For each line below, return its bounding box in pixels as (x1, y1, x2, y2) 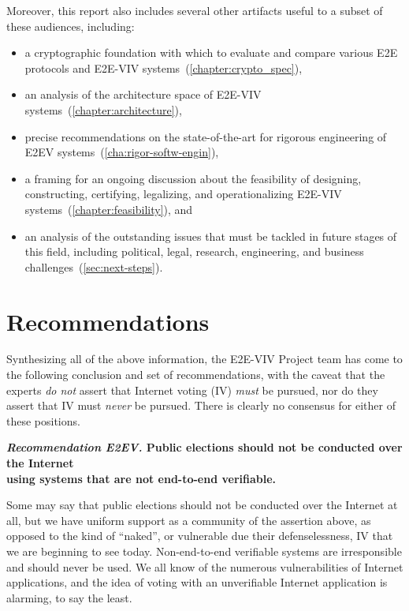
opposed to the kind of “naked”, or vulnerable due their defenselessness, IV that (6, 527, 393, 544)
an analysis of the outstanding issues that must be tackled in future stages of (24, 227, 397, 244)
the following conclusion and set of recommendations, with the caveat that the (6, 366, 385, 383)
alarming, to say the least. (6, 589, 132, 605)
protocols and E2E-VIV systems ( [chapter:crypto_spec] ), (24, 59, 303, 76)
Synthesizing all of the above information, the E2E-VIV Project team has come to (6, 350, 403, 367)
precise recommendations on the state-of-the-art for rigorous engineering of (24, 128, 387, 144)
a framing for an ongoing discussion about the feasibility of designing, (24, 170, 362, 186)
